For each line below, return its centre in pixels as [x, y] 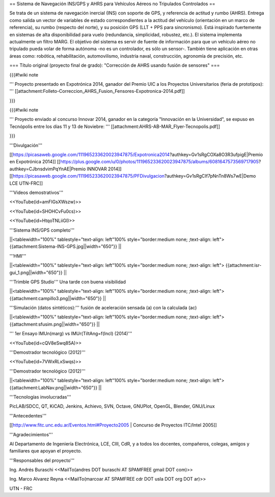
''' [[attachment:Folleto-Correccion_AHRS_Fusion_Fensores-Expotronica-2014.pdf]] [97, 91]
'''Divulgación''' [26, 145]
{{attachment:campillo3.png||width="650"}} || [58, 298]
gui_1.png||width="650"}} [36, 272]
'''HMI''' [18, 256]
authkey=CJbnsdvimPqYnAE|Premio [48, 169]
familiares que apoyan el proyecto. [46, 451]
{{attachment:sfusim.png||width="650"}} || [54, 324]
